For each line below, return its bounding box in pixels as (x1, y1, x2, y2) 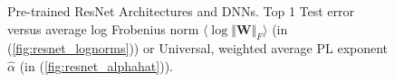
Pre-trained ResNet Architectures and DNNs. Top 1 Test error (7, 2, 355, 20)
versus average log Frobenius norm (7, 19, 199, 38)
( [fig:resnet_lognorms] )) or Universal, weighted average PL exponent (7, 39, 389, 58)
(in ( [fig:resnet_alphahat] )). (19, 56, 173, 75)
